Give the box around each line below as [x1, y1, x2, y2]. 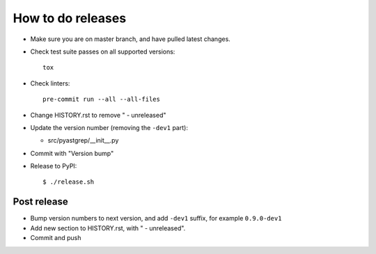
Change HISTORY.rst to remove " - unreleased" [30, 111, 166, 119]
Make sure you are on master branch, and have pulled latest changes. [30, 35, 231, 43]
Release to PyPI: [30, 162, 77, 170]
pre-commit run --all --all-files [42, 95, 160, 104]
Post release [13, 196, 69, 208]
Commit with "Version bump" [30, 149, 114, 157]
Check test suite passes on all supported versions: [30, 47, 175, 56]
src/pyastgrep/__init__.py [47, 136, 119, 145]
